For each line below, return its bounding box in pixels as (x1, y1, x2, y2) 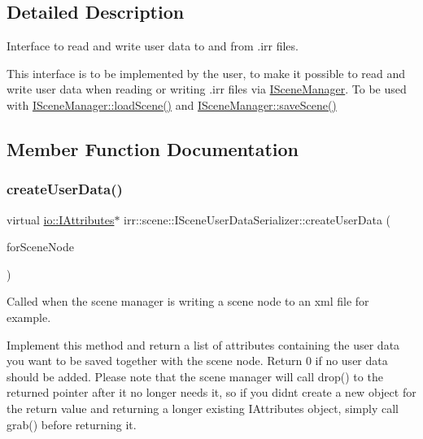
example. (7, 308, 51, 325)
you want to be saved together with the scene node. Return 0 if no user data (7, 352, 388, 369)
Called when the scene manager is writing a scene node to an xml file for (7, 293, 369, 310)
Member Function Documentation (7, 136, 299, 161)
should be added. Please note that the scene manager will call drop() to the (7, 367, 383, 385)
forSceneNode (7, 238, 74, 255)
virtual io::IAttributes (7, 211, 115, 228)
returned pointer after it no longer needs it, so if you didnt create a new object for (7, 384, 416, 401)
